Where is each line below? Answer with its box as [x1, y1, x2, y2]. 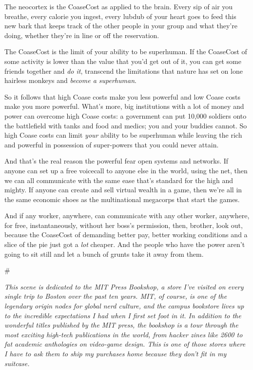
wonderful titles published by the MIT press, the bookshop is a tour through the [4, 320, 238, 330]
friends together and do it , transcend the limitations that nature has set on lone [4, 65, 243, 76]
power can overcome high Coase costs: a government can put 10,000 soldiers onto [4, 110, 247, 121]
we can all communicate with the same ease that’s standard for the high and [4, 175, 233, 185]
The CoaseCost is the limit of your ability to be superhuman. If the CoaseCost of [4, 46, 247, 57]
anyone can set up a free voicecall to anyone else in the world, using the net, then [4, 165, 248, 175]
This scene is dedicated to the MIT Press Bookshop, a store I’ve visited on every [4, 281, 244, 291]
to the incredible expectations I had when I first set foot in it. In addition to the [4, 310, 241, 320]
